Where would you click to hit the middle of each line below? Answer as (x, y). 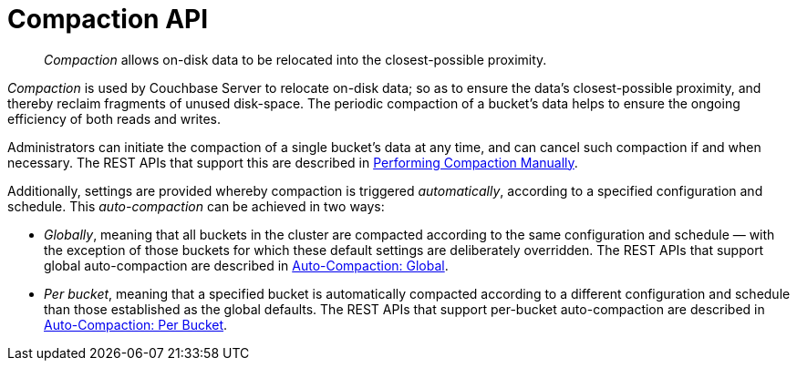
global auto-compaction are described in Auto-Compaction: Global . (246, 265)
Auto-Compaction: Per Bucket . (136, 324)
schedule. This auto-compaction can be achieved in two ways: (196, 206)
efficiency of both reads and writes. (114, 118)
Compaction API (108, 19)
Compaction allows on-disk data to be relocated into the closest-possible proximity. (295, 59)
